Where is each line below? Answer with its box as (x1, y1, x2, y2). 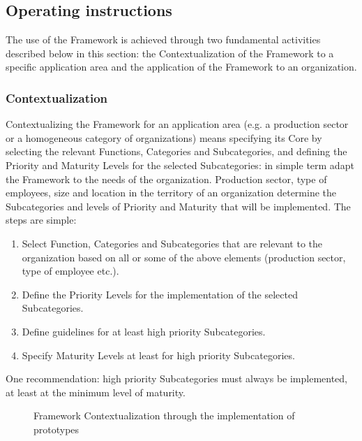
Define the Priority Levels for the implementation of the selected (22, 287, 298, 301)
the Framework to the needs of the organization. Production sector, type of (6, 171, 327, 186)
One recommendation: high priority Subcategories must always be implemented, (6, 371, 347, 386)
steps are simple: (6, 212, 77, 227)
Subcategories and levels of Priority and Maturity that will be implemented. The (6, 198, 351, 213)
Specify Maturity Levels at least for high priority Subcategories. (22, 347, 295, 362)
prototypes (33, 421, 80, 436)
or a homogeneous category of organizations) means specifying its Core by (6, 130, 322, 145)
